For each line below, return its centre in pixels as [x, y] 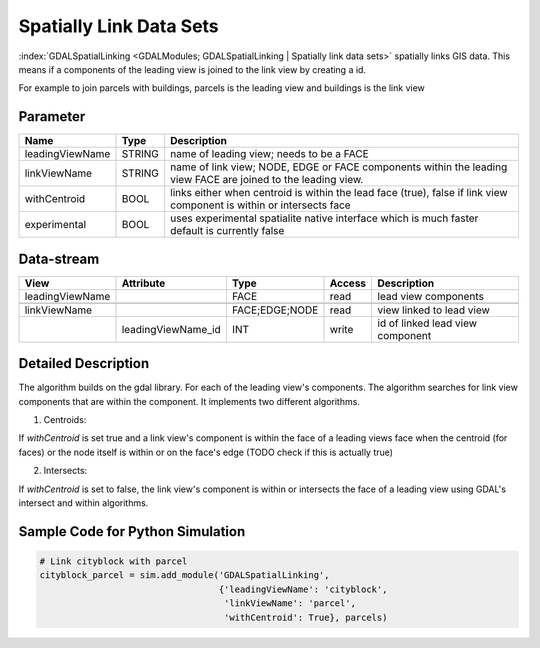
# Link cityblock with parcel [113, 561]
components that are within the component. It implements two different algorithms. [189, 401]
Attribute [143, 283]
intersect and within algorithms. [83, 503]
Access [348, 283]
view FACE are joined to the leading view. [267, 180]
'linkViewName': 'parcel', [290, 603]
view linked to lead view [433, 310]
